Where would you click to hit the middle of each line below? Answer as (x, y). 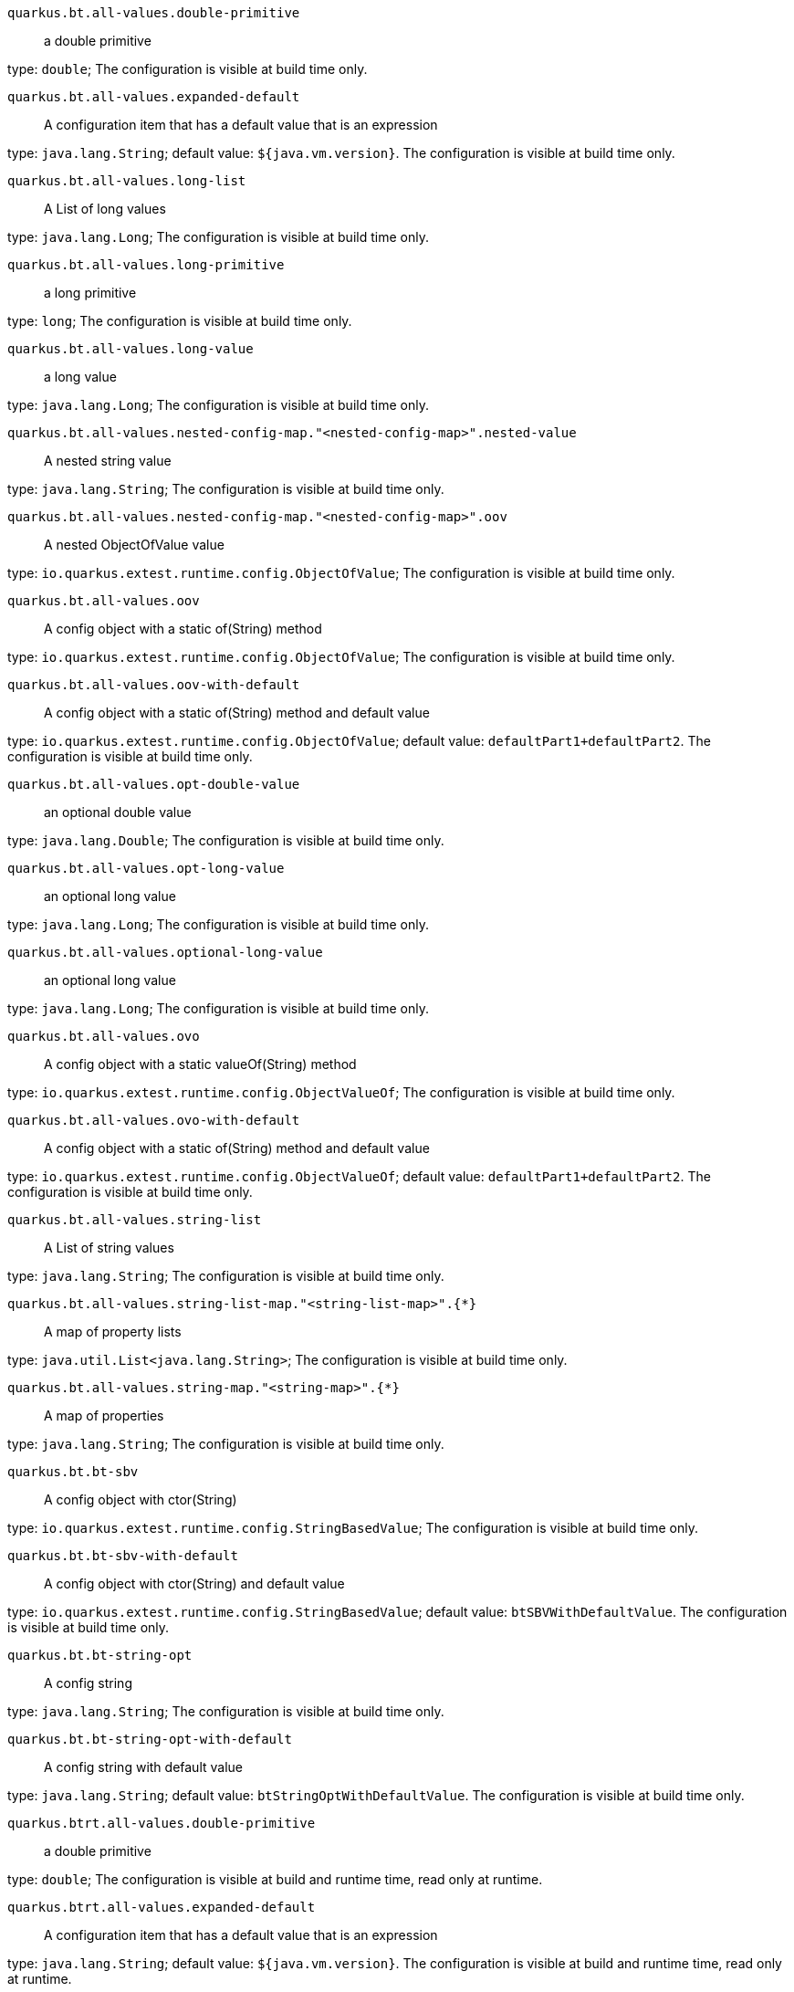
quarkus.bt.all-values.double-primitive (154, 13)
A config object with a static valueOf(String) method (200, 1064)
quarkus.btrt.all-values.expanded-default (162, 1907)
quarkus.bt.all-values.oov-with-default (154, 685)
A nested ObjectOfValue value (134, 545)
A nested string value (108, 461)
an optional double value (118, 812)
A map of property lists (113, 1331)
